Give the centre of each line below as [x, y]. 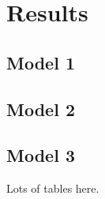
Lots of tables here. [53, 188]
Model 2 [41, 109]
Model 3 [41, 155]
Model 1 [41, 62]
